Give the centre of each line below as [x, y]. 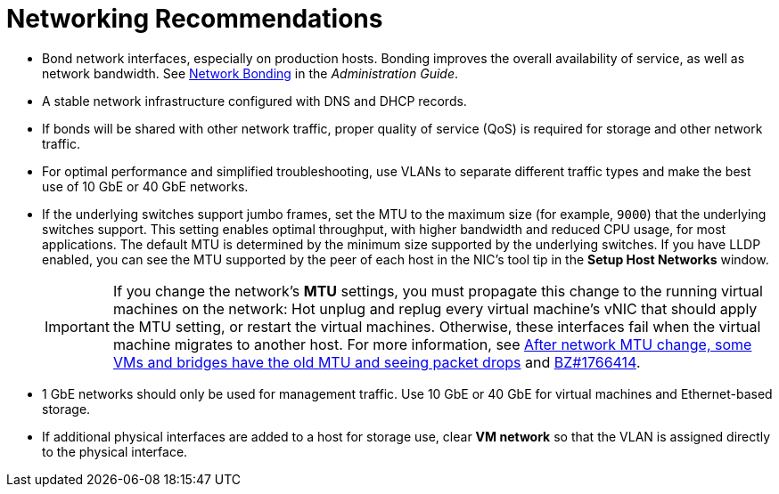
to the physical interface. [115, 451]
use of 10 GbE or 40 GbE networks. [145, 186]
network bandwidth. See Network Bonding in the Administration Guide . [250, 73]
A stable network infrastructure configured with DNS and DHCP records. [254, 101]
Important [77, 326]
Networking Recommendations [195, 19]
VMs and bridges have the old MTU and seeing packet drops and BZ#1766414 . [377, 362]
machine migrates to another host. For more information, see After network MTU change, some [432, 344]
